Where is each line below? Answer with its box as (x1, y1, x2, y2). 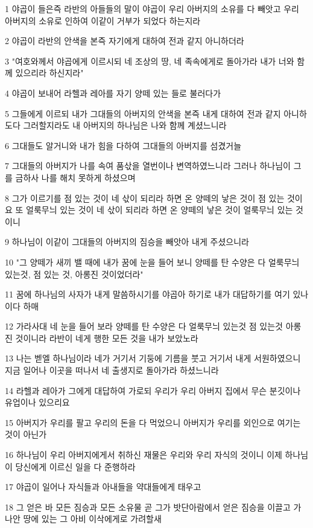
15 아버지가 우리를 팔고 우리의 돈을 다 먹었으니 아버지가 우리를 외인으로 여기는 (5, 416, 301, 428)
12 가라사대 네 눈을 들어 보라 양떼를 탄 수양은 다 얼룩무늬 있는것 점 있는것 (5, 320, 283, 332)
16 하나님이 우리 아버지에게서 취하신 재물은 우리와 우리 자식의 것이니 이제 (5, 448, 282, 461)
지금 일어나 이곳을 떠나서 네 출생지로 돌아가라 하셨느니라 (5, 364, 219, 377)
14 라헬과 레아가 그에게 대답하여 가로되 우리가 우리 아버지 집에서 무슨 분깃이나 (5, 384, 301, 396)
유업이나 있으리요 (5, 396, 70, 409)
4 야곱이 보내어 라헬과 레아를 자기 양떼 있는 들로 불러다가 (5, 86, 221, 99)
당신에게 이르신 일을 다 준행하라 (15, 460, 136, 472)
